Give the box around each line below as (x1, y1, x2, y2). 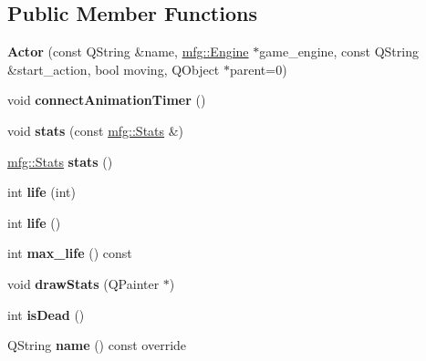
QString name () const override (7, 335, 187, 355)
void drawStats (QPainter (7, 273, 160, 293)
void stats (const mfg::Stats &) (7, 120, 184, 139)
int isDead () (7, 304, 85, 324)
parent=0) (229, 59, 287, 78)
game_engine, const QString (259, 42, 419, 61)
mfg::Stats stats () (7, 151, 113, 170)
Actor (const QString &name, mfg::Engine (7, 42, 249, 61)
